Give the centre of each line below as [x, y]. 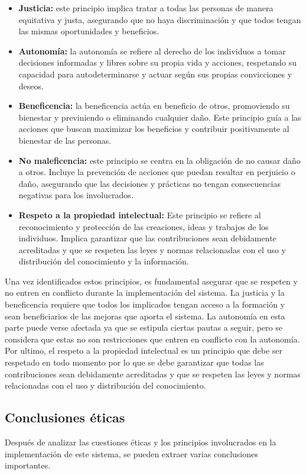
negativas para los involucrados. [76, 195]
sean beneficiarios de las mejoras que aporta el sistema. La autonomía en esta [145, 316]
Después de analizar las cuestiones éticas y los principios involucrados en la [141, 442]
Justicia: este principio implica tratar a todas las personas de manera [146, 8]
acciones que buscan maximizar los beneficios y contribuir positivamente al [154, 129]
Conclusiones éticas [65, 417]
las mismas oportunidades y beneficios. [89, 31]
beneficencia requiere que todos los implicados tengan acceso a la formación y [145, 304]
